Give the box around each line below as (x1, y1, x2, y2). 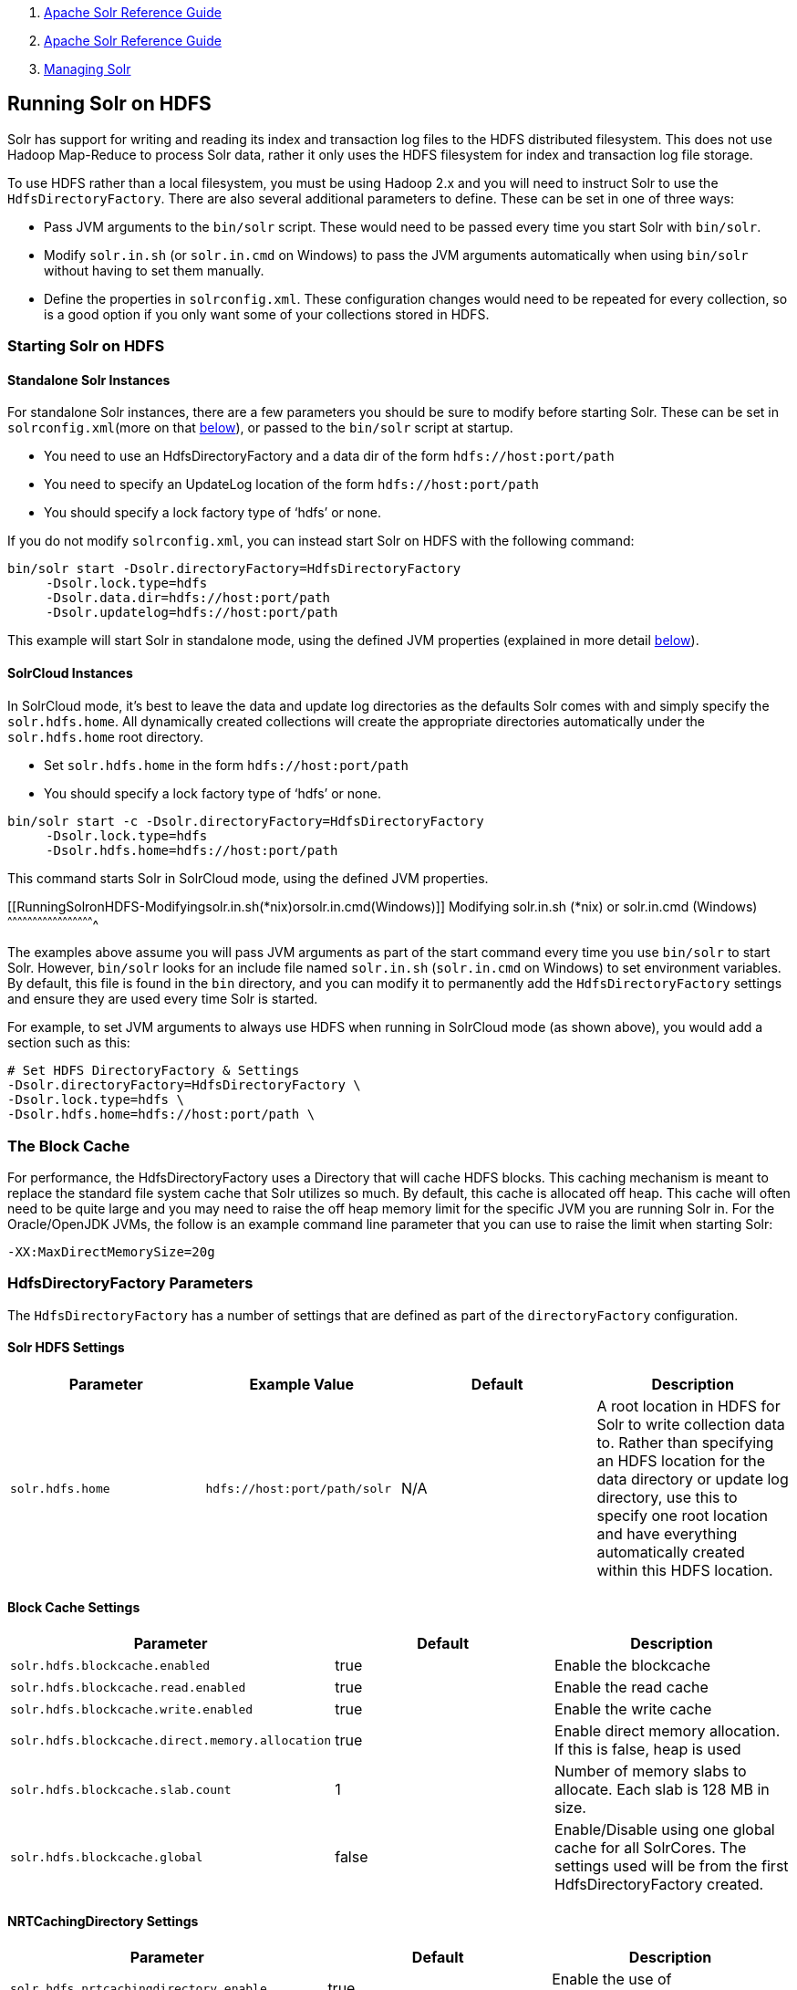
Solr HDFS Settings (7, 1339, 125, 1356)
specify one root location (596, 1506, 768, 1526)
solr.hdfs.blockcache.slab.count (10, 1782, 232, 1797)
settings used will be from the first (554, 1857, 789, 1876)
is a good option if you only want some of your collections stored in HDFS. (44, 306, 490, 322)
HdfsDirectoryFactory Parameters (7, 1274, 254, 1293)
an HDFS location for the (596, 1452, 766, 1471)
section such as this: (7, 1035, 130, 1051)
